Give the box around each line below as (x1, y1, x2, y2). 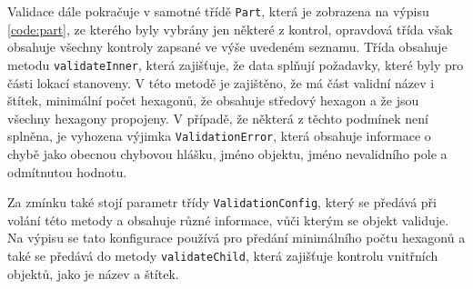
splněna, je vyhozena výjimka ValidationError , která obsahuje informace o (7, 126, 431, 145)
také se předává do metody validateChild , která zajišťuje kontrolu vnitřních (7, 245, 438, 264)
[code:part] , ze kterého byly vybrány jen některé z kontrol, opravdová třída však (7, 19, 453, 38)
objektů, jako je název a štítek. (7, 264, 179, 283)
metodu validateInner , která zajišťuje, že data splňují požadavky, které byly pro (7, 55, 464, 74)
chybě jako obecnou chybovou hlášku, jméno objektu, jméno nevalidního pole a (7, 144, 448, 163)
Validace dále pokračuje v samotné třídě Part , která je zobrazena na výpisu (7, 2, 429, 20)
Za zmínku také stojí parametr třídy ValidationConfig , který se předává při (7, 193, 437, 212)
